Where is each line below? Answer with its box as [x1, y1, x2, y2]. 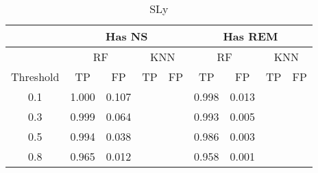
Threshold [11, 69, 60, 84]
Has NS [106, 28, 148, 44]
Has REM [223, 28, 278, 44]
